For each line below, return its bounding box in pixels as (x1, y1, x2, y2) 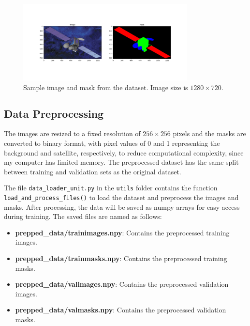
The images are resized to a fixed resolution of (4, 128, 141, 139)
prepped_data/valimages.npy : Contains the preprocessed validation (15, 279, 229, 289)
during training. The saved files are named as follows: (4, 211, 162, 221)
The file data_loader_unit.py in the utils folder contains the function (4, 183, 218, 193)
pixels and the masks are (173, 128, 246, 139)
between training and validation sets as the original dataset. (4, 166, 181, 176)
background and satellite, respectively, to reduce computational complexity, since (4, 147, 244, 157)
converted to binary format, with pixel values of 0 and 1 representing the (4, 138, 220, 148)
